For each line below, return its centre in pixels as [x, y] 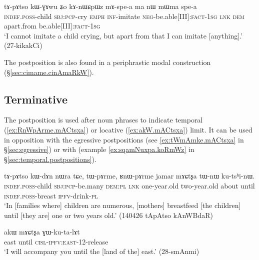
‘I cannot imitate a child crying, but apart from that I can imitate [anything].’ [123, 35]
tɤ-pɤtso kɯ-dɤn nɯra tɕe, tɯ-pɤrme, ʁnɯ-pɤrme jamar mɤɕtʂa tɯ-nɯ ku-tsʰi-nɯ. [129, 176]
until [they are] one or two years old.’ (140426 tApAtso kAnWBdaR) [108, 215]
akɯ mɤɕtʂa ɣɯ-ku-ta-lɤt [42, 232]
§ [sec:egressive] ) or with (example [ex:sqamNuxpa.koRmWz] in [99, 149]
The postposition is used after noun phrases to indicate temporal [103, 120]
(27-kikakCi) [23, 45]
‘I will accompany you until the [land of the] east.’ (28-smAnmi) [102, 251]
